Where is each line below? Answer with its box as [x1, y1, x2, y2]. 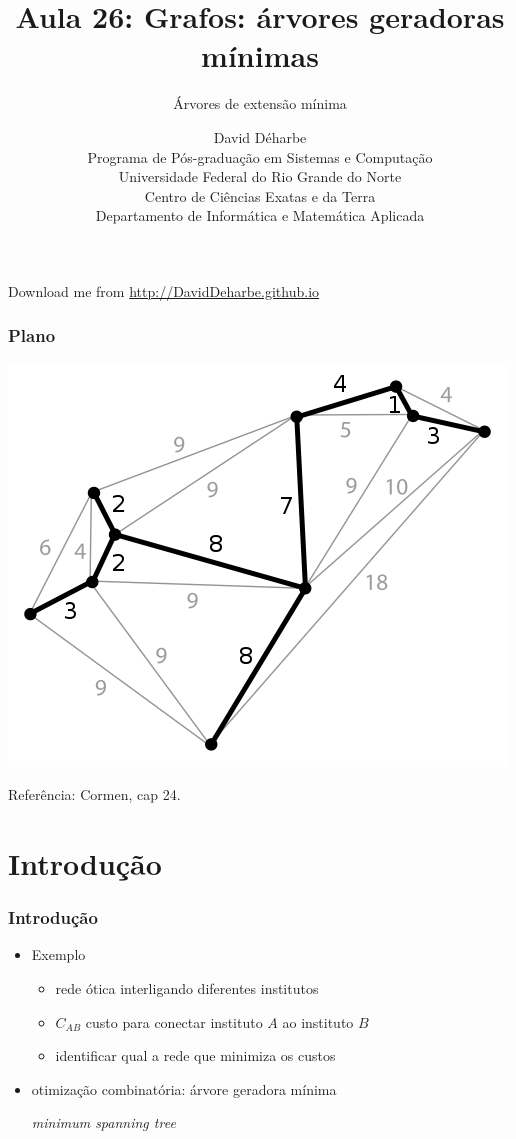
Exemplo [31, 944, 86, 965]
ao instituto [282, 1011, 354, 1032]
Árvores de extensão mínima [173, 93, 347, 114]
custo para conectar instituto [85, 1011, 263, 1032]
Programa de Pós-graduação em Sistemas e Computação [87, 146, 433, 167]
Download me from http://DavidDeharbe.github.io [8, 280, 320, 301]
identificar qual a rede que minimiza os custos [55, 1045, 336, 1066]
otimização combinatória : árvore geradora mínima [31, 1078, 337, 1099]
